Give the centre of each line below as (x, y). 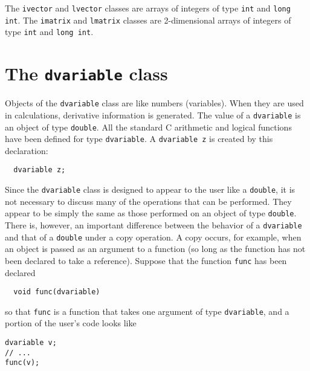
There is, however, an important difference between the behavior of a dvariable (153, 225)
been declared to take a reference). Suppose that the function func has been (146, 260)
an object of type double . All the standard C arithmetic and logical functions (148, 127)
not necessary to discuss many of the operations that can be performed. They (148, 201)
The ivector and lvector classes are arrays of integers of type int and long (148, 8)
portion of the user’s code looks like (71, 323)
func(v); (22, 363)
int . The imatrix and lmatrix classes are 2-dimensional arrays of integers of (148, 20)
